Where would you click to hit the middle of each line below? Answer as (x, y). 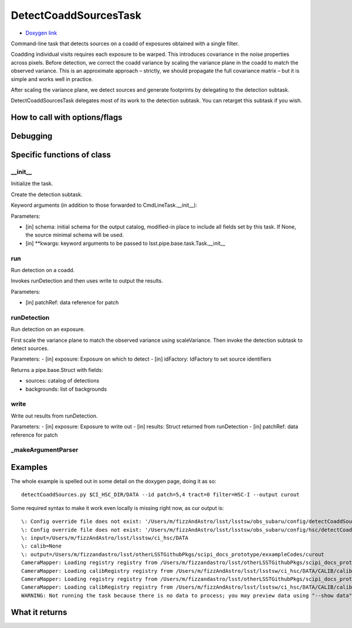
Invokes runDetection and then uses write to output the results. (87, 281)
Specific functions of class (61, 155)
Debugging (32, 136)
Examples (29, 467)
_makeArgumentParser (45, 450)
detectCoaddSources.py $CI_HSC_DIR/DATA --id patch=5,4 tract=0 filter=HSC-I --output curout (160, 495)
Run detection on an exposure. (48, 330)
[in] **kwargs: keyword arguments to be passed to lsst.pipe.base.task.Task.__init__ (126, 243)
